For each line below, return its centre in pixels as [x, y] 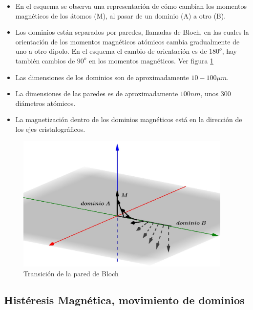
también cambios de [45, 60]
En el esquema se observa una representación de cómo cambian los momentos [131, 6]
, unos [210, 93]
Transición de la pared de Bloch [71, 273]
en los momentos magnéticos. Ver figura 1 [151, 60]
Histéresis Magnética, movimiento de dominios [124, 300]
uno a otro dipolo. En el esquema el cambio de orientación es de [111, 51]
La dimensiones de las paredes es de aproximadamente [97, 93]
